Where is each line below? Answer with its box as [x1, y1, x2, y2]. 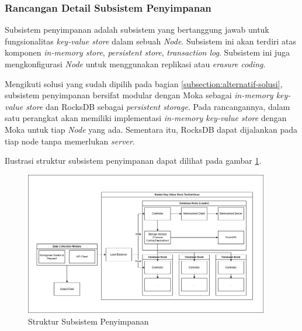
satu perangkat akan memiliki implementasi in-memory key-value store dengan [5, 112, 287, 124]
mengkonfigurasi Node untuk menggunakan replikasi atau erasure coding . [5, 58, 266, 70]
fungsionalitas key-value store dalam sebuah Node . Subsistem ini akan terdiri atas [5, 35, 297, 47]
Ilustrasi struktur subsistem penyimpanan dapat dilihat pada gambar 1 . [5, 154, 262, 167]
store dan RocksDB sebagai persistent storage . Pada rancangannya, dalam [26, 100, 290, 112]
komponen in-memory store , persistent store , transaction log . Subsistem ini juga [5, 46, 290, 58]
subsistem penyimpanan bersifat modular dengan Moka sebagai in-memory [5, 89, 273, 101]
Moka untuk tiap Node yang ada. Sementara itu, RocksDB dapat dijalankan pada [5, 123, 297, 135]
